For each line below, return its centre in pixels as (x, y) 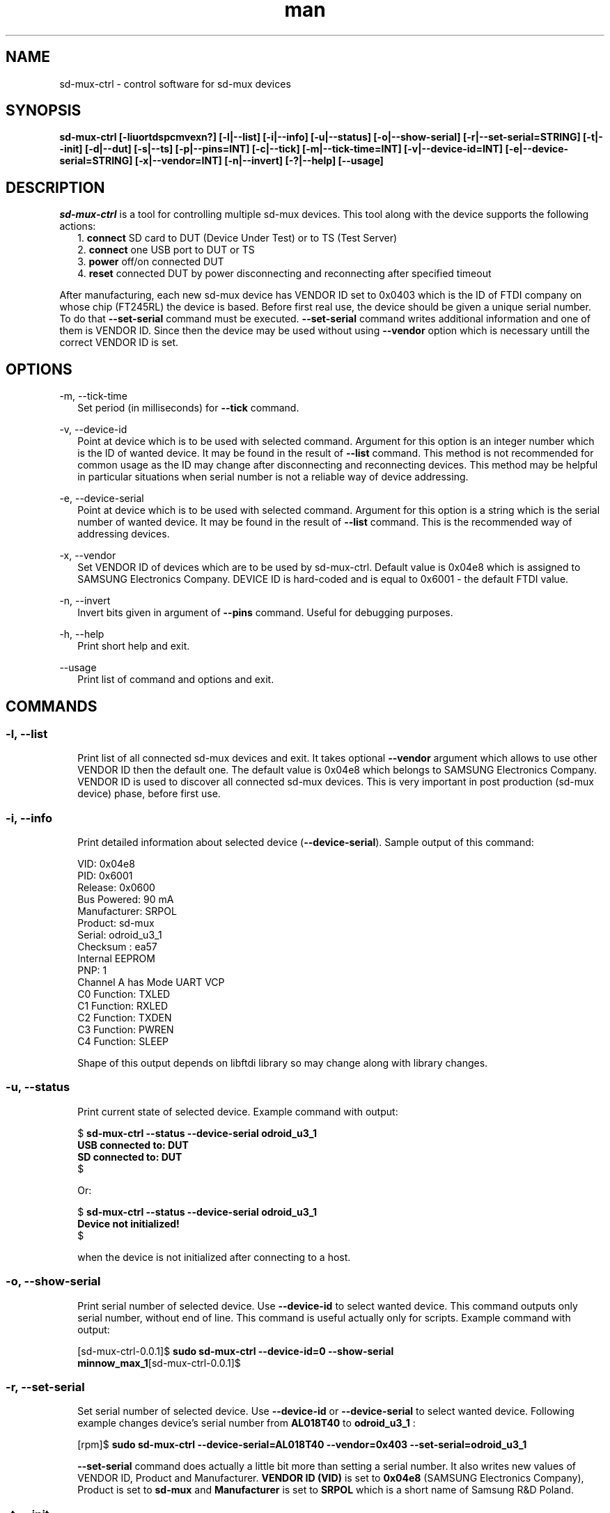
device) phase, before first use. (149, 794)
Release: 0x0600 (116, 888)
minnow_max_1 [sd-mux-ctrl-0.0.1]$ (159, 1363)
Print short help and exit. (134, 646)
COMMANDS (52, 706)
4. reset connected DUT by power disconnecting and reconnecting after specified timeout (284, 274)
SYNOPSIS (44, 111)
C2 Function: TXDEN (125, 1018)
